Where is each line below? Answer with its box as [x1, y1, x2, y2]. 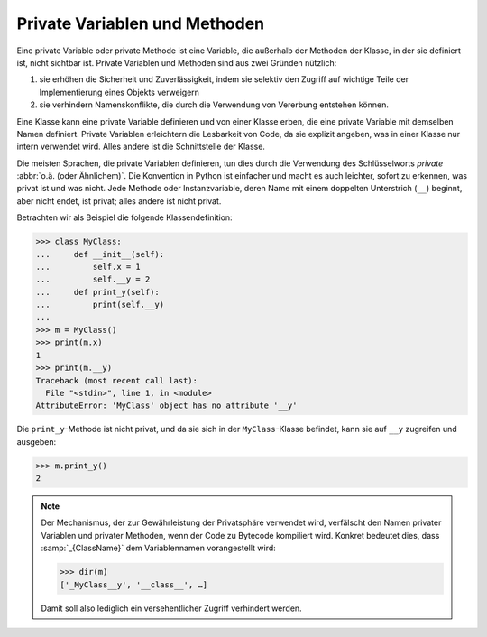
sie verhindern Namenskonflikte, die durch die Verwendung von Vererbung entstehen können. [39, 99, 390, 110]
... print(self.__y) [35, 300, 165, 310]
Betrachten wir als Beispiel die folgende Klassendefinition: [16, 212, 234, 223]
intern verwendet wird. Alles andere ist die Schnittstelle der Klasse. [16, 141, 266, 152]
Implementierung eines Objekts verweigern [39, 87, 200, 97]
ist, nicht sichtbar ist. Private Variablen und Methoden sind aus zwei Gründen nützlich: [16, 57, 337, 68]
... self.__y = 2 [35, 274, 151, 284]
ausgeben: [16, 436, 57, 447]
